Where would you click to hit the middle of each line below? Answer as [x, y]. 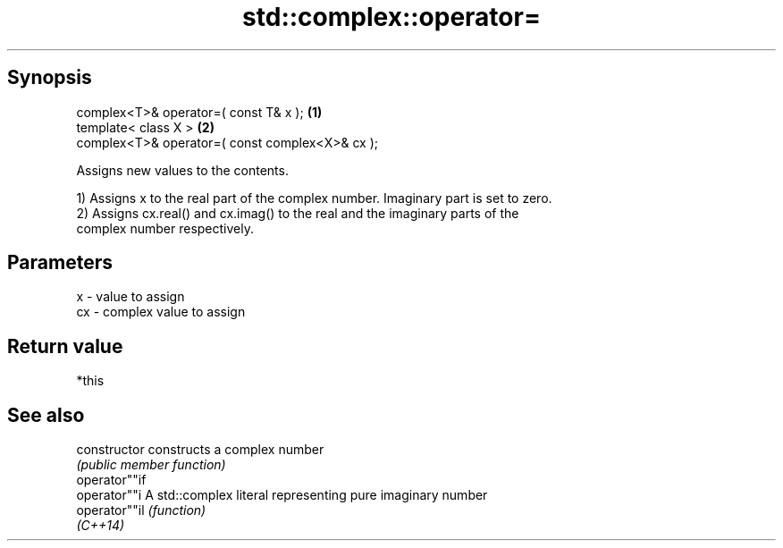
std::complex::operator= [391, 17]
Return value [65, 346]
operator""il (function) [141, 510]
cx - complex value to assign [161, 312]
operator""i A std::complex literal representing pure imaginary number [282, 495]
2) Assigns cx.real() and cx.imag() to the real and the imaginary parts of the [298, 213]
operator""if [111, 480]
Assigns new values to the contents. [182, 170]
